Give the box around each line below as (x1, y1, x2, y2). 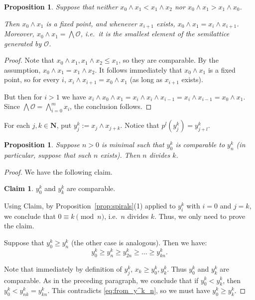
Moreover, (4, 28, 34, 39)
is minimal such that (102, 139, 164, 150)
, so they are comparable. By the (119, 55, 219, 65)
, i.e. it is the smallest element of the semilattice (80, 28, 230, 39)
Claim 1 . (4, 183, 34, 194)
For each (4, 120, 30, 130)
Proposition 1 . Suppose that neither (4, 1, 118, 11)
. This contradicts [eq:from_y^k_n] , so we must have (47, 285, 210, 296)
